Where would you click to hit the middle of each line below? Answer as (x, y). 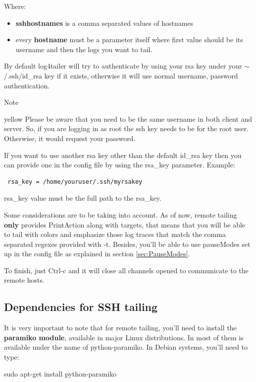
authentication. (27, 85)
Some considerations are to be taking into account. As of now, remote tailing (121, 214)
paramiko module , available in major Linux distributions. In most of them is (124, 337)
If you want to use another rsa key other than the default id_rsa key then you (123, 155)
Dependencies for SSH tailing (81, 307)
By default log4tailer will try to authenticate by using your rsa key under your (123, 66)
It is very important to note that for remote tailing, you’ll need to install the (120, 328)
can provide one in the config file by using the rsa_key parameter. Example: (120, 165)
